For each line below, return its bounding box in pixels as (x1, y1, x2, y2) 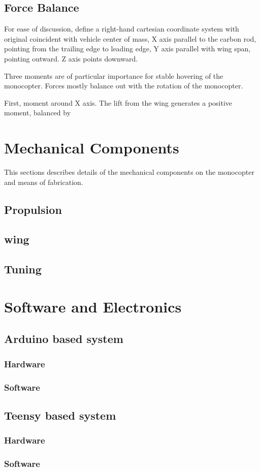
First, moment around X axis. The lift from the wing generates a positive (4, 97, 233, 108)
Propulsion (4, 201, 62, 217)
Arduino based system (4, 331, 123, 347)
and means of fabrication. (4, 176, 83, 187)
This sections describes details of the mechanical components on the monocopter (4, 167, 254, 177)
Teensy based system (4, 407, 116, 423)
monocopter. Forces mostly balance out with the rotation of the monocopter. (4, 80, 243, 91)
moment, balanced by (4, 107, 71, 118)
